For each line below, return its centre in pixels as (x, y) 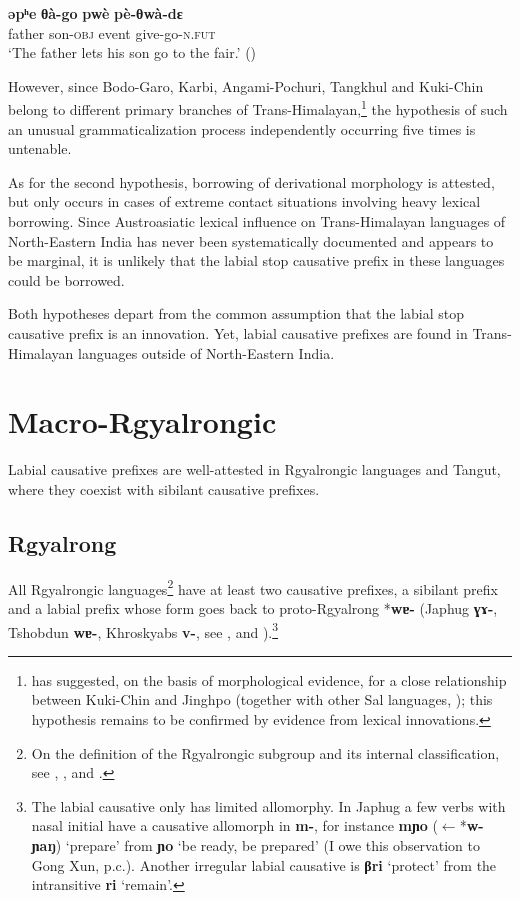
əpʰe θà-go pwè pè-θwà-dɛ (95, 13)
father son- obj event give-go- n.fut (112, 32)
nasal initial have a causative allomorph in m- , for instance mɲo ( (234, 825)
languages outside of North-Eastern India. (206, 352)
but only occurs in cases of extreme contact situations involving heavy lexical (244, 201)
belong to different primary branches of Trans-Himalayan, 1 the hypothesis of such (258, 108)
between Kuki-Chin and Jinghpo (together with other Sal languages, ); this (262, 699)
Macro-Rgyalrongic (142, 421)
